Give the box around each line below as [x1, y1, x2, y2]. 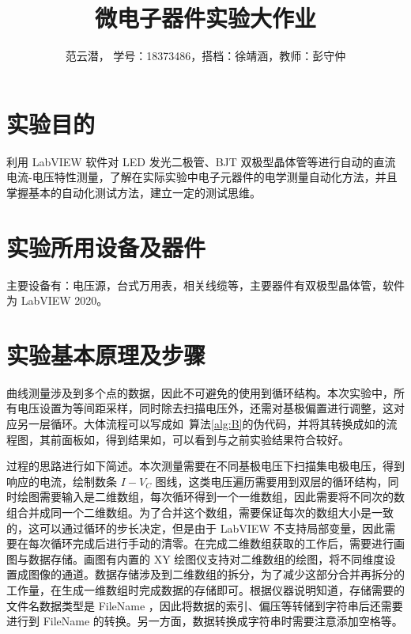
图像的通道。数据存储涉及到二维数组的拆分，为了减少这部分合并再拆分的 [28, 566, 405, 583]
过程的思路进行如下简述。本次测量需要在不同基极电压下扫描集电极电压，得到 [6, 457, 405, 474]
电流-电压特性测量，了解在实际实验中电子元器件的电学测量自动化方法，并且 [6, 169, 398, 185]
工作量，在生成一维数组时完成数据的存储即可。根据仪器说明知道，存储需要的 [6, 582, 405, 598]
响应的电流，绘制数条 [6, 473, 117, 489]
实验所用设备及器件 [6, 230, 206, 263]
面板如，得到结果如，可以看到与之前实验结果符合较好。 [61, 431, 349, 447]
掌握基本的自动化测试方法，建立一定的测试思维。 [6, 184, 261, 200]
